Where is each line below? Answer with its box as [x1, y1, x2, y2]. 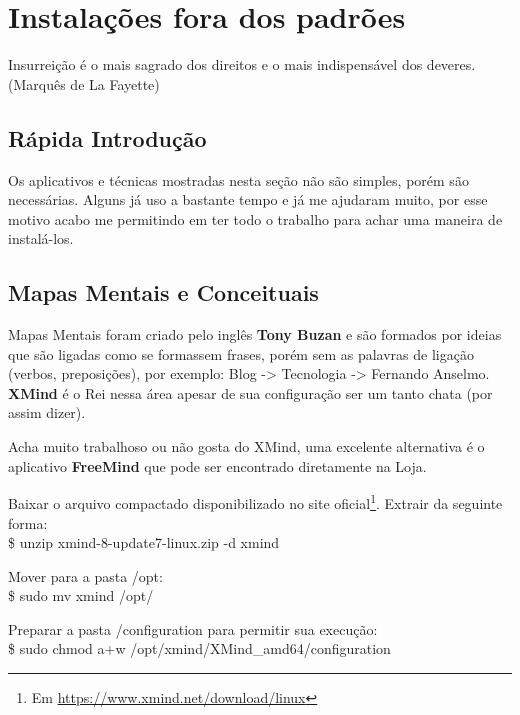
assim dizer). [8, 402, 86, 423]
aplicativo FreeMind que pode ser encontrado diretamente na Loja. [8, 455, 427, 476]
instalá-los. [8, 228, 74, 249]
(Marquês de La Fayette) [8, 73, 160, 94]
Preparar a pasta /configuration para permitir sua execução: [8, 618, 378, 639]
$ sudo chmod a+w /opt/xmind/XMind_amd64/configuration [8, 638, 391, 659]
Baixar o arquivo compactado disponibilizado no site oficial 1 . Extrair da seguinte [8, 490, 503, 513]
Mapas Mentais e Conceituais [8, 277, 319, 308]
